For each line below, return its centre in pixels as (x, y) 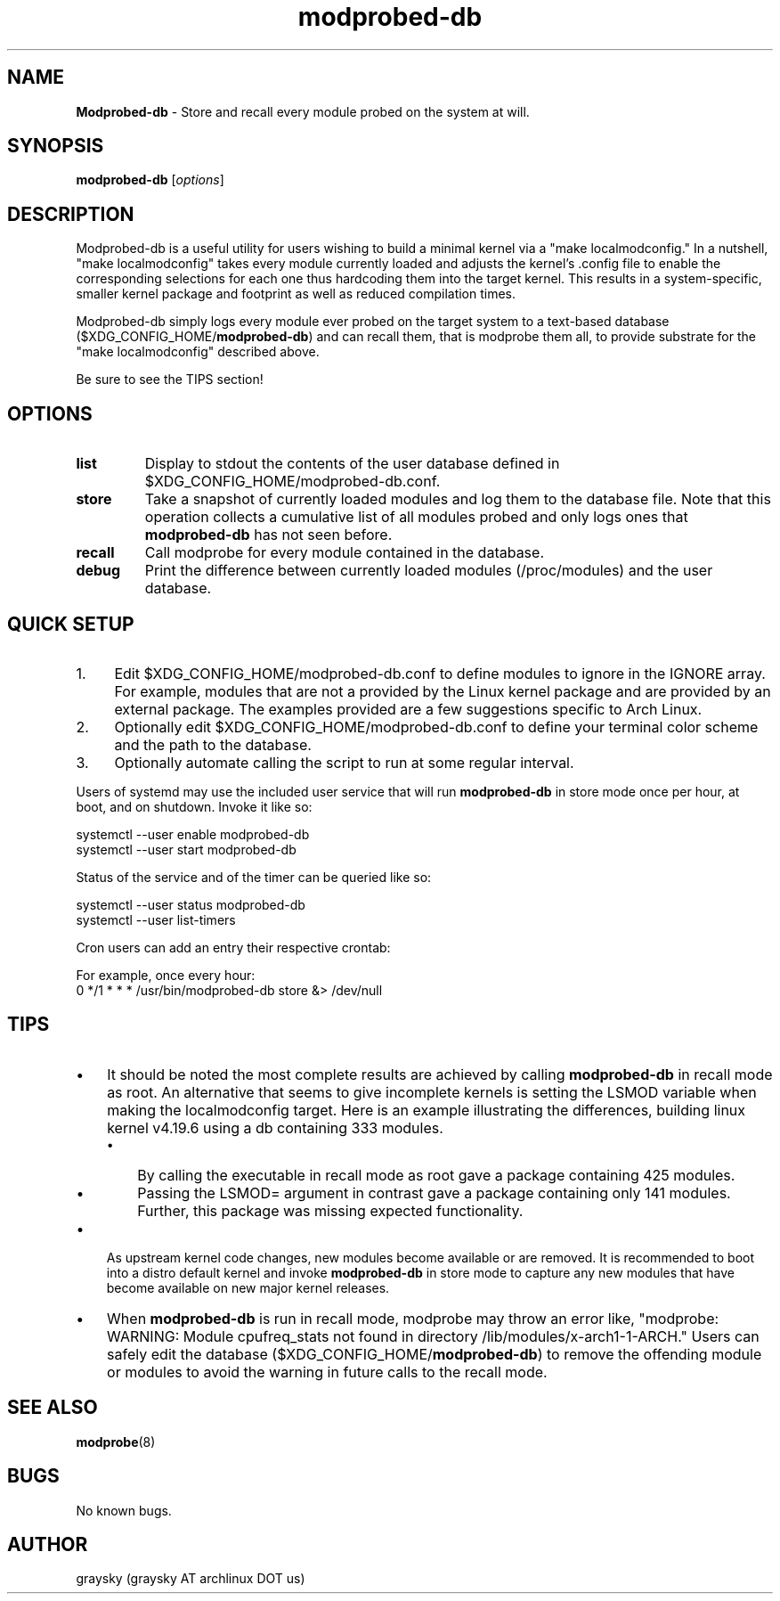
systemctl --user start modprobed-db (186, 849)
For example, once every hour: (166, 975)
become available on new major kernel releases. (248, 1287)
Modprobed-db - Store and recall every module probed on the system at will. (303, 111)
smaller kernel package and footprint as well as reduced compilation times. (296, 294)
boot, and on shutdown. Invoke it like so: (194, 806)
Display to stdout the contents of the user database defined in (352, 464)
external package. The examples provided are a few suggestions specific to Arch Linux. (408, 709)
